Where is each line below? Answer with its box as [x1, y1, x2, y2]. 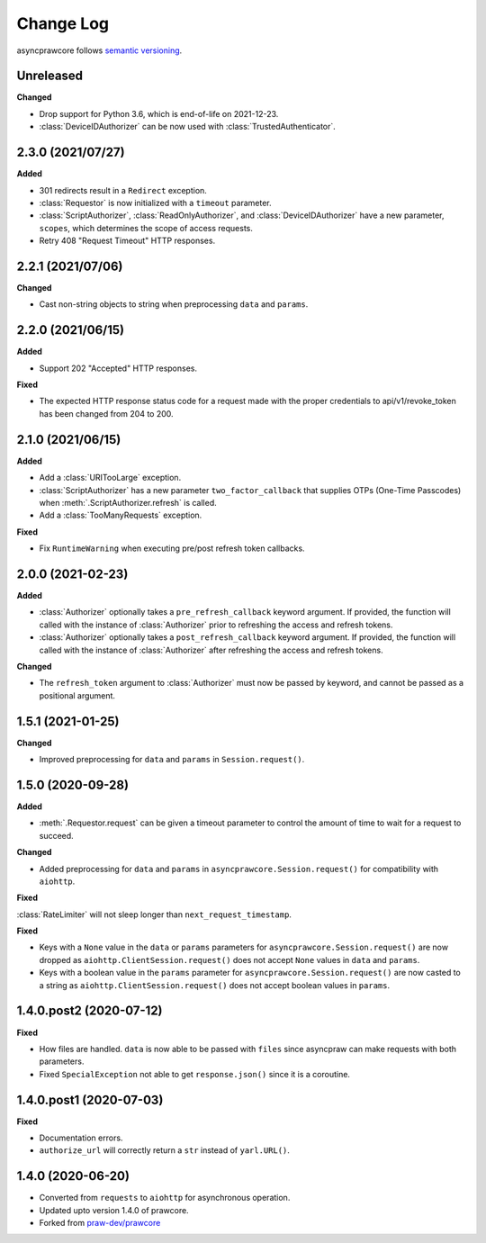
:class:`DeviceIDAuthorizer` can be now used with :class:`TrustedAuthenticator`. [39, 122, 337, 132]
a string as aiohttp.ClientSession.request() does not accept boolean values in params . [39, 979, 391, 990]
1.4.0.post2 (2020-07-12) [16, 1004, 163, 1019]
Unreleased [16, 68, 84, 84]
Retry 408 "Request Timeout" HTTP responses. [39, 235, 216, 247]
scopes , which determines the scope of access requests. [39, 222, 254, 233]
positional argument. [39, 689, 116, 701]
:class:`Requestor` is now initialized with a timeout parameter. [39, 197, 272, 208]
